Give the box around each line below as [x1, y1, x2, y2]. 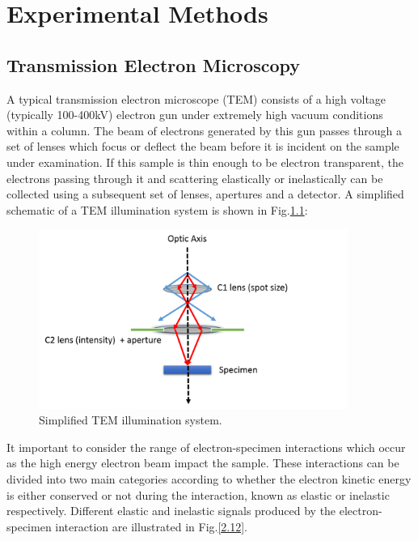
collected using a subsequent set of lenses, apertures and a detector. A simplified [6, 185, 404, 202]
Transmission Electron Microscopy [6, 52, 301, 77]
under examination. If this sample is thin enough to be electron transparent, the [6, 153, 403, 170]
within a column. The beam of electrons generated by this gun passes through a [6, 121, 402, 138]
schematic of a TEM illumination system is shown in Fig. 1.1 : [6, 201, 308, 218]
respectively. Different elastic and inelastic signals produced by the [6, 502, 336, 519]
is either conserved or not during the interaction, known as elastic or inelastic [6, 486, 390, 503]
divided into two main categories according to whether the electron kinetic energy [6, 471, 412, 488]
